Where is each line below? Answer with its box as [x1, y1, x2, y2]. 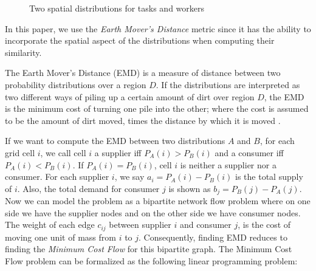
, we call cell [40, 146, 86, 159]
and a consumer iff [215, 146, 284, 159]
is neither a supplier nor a [180, 158, 276, 171]
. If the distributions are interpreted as [156, 78, 300, 91]
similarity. [5, 46, 42, 58]
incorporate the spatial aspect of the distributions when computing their [5, 34, 275, 47]
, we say [114, 170, 145, 183]
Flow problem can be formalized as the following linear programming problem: [5, 255, 298, 267]
